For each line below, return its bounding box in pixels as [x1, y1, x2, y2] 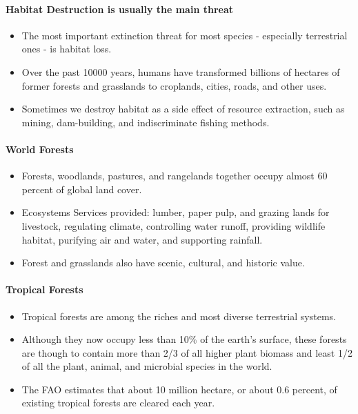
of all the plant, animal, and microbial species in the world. [21, 359, 272, 373]
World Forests [6, 141, 74, 156]
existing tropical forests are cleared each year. [21, 395, 215, 410]
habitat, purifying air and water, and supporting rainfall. [21, 232, 263, 246]
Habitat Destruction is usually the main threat [6, 1, 234, 16]
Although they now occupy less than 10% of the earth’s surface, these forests [21, 332, 347, 346]
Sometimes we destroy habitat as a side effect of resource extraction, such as [21, 101, 345, 116]
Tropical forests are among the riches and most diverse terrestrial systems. [21, 308, 336, 323]
